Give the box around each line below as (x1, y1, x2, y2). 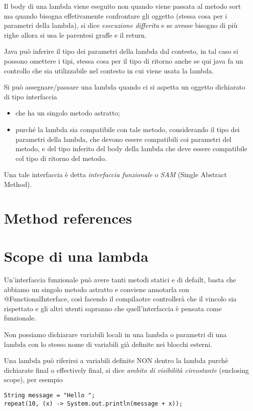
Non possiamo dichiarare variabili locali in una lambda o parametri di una (4, 329, 227, 339)
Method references (4, 207, 132, 228)
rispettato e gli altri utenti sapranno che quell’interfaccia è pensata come (4, 303, 222, 313)
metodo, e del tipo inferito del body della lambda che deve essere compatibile (15, 143, 248, 154)
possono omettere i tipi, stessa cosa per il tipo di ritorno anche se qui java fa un (4, 55, 243, 66)
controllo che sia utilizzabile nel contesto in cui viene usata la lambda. (4, 65, 214, 75)
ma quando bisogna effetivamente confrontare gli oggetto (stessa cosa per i (4, 10, 227, 21)
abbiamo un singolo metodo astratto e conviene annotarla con (4, 284, 189, 294)
